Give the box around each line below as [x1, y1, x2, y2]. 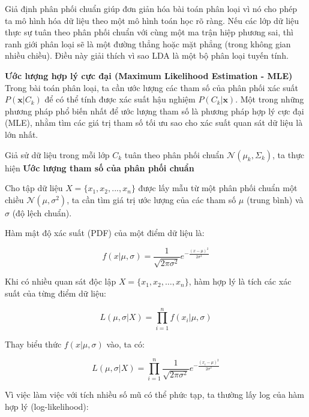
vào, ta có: [106, 337, 145, 350]
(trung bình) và [246, 193, 304, 206]
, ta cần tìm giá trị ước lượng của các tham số [67, 193, 236, 206]
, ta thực [272, 148, 304, 161]
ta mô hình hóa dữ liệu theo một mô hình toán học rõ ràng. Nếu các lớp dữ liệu [5, 14, 299, 26]
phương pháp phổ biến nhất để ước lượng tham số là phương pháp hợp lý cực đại [5, 104, 304, 117]
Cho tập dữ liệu [5, 182, 63, 194]
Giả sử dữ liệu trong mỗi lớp [5, 148, 110, 161]
